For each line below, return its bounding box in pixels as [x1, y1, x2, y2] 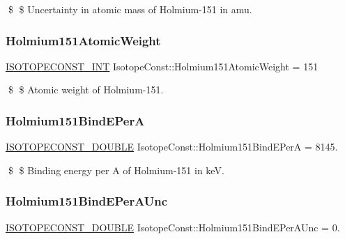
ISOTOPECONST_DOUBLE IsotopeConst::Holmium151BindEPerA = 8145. [6, 139, 338, 154]
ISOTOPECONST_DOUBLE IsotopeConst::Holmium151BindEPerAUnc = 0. [6, 219, 340, 234]
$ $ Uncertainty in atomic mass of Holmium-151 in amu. [8, 2, 252, 16]
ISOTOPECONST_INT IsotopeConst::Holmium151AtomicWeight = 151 [6, 59, 319, 73]
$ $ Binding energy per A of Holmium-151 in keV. [8, 162, 224, 177]
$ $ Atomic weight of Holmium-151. [8, 82, 164, 97]
